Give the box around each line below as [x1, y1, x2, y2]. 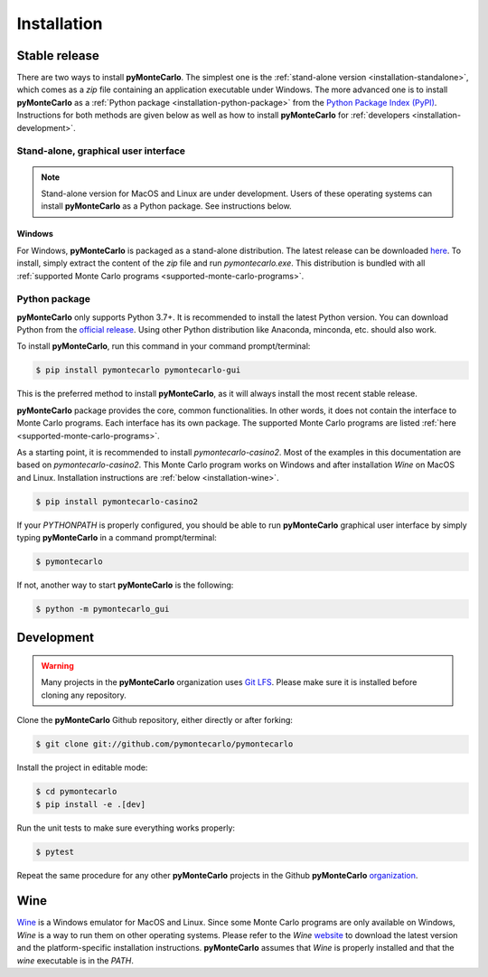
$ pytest [35, 846, 75, 857]
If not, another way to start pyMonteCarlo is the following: [16, 579, 234, 591]
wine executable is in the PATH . [16, 954, 135, 966]
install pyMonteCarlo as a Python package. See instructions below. [41, 201, 293, 211]
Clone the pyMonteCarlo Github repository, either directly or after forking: [16, 715, 294, 726]
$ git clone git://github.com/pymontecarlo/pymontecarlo [35, 739, 294, 749]
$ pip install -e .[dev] [35, 799, 146, 809]
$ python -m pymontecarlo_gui [35, 604, 170, 615]
